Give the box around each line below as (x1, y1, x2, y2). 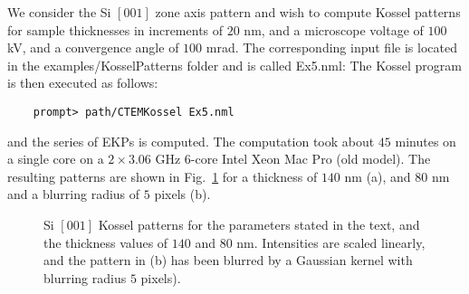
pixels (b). (154, 185, 211, 204)
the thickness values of (43, 232, 168, 251)
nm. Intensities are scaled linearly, (236, 232, 426, 251)
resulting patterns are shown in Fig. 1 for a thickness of (7, 166, 318, 185)
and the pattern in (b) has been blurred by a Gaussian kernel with (43, 251, 413, 270)
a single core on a (7, 149, 104, 168)
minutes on (395, 131, 456, 150)
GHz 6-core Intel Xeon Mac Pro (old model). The (155, 149, 431, 168)
